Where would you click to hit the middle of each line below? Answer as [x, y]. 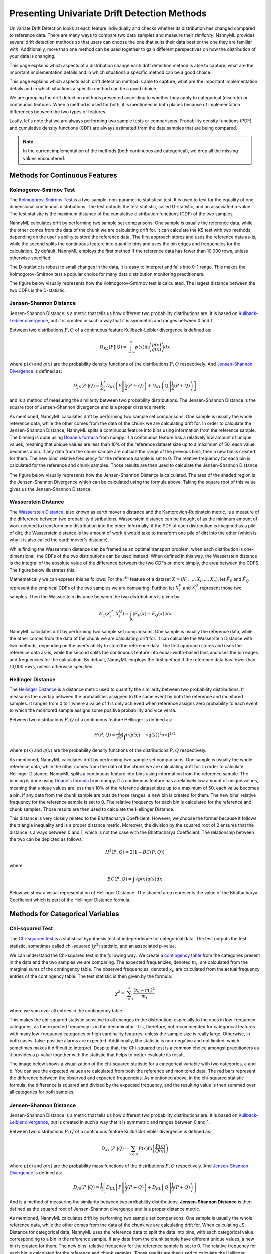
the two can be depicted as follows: [46, 839]
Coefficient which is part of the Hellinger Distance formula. [70, 900]
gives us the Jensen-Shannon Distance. [51, 489]
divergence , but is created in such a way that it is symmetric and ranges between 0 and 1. [117, 1122]
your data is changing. [32, 56]
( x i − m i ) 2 [144, 990]
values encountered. [44, 158]
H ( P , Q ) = [105, 735]
